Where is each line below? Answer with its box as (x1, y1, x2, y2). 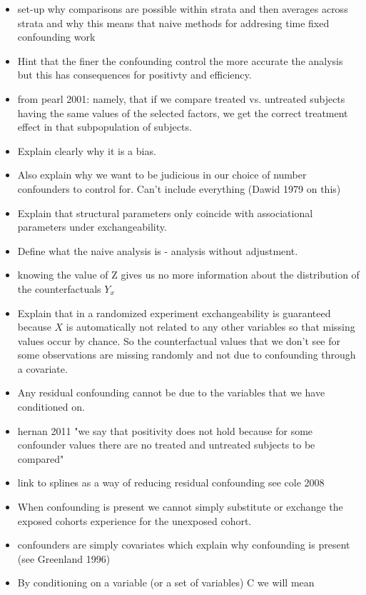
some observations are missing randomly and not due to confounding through (17, 347, 356, 362)
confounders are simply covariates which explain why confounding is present (17, 537, 350, 552)
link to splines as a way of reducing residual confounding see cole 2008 (17, 475, 325, 490)
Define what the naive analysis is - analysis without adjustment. (17, 243, 298, 258)
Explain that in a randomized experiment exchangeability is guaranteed (17, 305, 331, 320)
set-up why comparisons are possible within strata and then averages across (17, 1, 348, 16)
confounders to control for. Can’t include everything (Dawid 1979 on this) (17, 181, 341, 196)
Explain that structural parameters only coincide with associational (17, 205, 313, 220)
